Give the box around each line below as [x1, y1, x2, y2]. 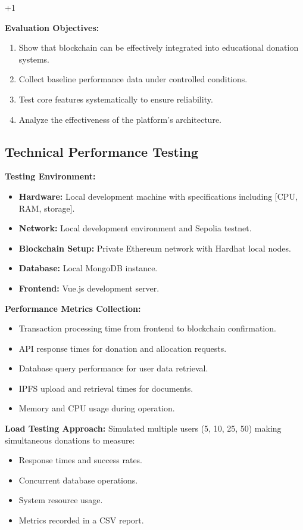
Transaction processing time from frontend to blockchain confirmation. [18, 322, 276, 334]
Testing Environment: [5, 170, 96, 182]
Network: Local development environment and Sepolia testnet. [18, 222, 252, 234]
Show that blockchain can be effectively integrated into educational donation [18, 41, 299, 54]
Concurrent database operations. [18, 473, 138, 486]
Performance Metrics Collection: [5, 302, 141, 314]
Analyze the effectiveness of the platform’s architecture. [18, 113, 221, 125]
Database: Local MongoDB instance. [18, 262, 158, 274]
